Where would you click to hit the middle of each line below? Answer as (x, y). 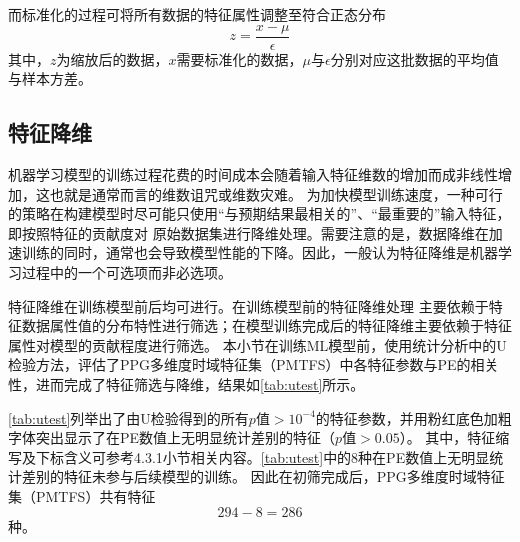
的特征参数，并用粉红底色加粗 (413, 417)
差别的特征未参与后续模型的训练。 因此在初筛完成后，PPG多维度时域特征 (263, 476)
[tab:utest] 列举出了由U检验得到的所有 (128, 417)
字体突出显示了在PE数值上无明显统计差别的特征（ (172, 437)
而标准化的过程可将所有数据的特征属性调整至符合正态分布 (197, 14)
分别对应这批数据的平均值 (414, 58)
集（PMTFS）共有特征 (82, 495)
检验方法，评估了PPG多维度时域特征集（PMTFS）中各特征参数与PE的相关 (253, 364)
